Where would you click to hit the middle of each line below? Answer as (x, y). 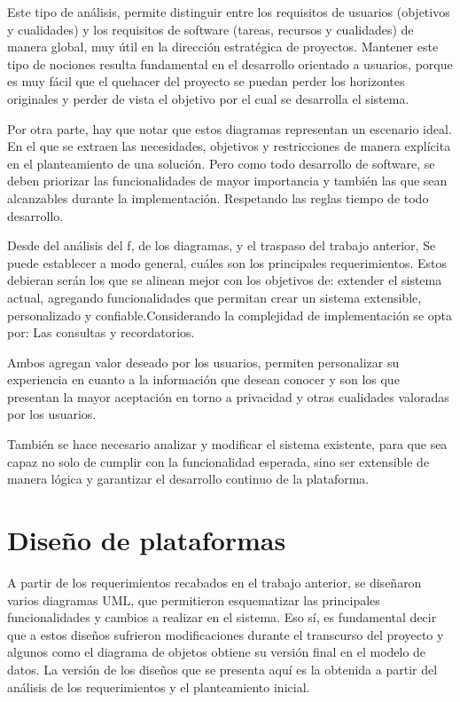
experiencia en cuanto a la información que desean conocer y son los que (203, 379)
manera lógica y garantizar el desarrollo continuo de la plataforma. (188, 479)
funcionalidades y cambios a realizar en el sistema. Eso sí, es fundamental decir (222, 617)
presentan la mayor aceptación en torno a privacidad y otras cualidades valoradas (228, 396)
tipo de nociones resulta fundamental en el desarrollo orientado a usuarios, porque (230, 63)
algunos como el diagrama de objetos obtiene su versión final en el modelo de (217, 652)
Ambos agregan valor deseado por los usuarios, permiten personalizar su (203, 362)
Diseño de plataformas (147, 540)
